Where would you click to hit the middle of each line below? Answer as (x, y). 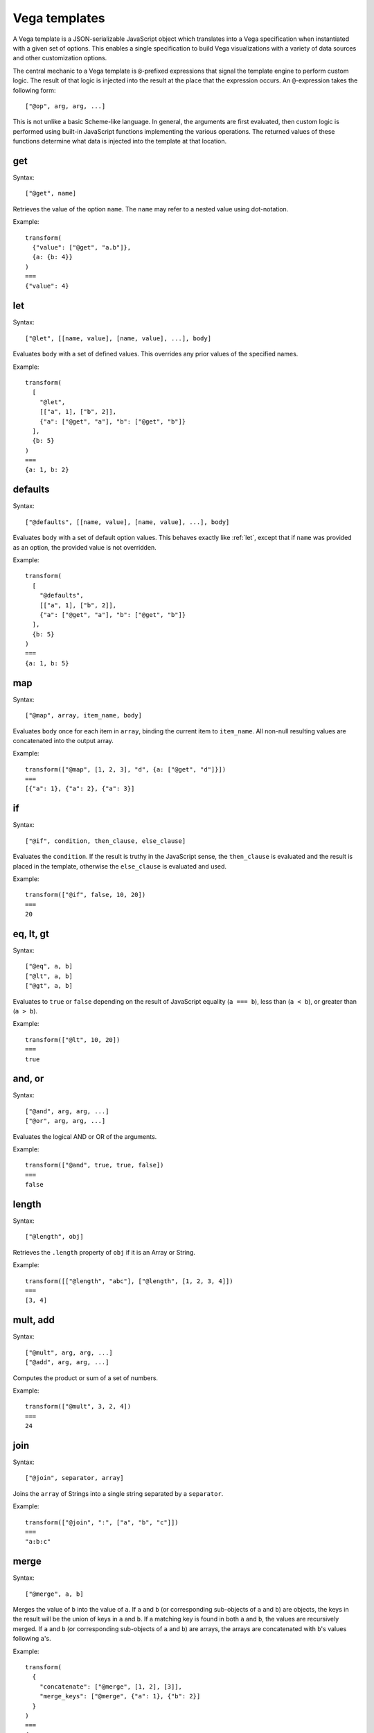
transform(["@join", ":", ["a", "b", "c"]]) (102, 1522)
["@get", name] (51, 193)
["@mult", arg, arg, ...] (69, 1352)
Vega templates (59, 18)
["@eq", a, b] (49, 966)
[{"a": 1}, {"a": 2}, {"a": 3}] (80, 789)
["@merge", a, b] (54, 1594)
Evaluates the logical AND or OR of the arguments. (85, 1136)
